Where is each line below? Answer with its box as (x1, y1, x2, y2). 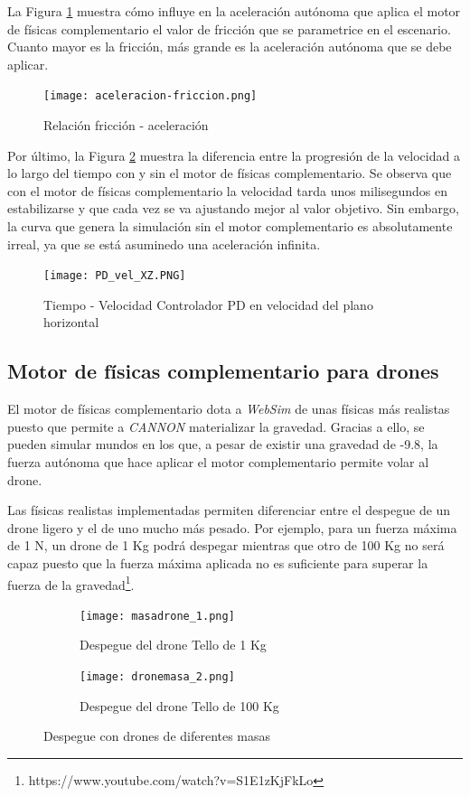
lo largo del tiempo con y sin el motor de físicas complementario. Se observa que (7, 164, 452, 183)
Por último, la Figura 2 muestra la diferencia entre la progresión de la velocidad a (7, 145, 460, 164)
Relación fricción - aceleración (43, 116, 209, 135)
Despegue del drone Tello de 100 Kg (80, 696, 279, 715)
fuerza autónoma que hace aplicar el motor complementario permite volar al (7, 453, 429, 472)
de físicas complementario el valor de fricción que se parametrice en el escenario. (7, 19, 451, 38)
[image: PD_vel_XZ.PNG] (43, 269, 186, 283)
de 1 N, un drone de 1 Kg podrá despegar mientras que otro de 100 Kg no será (7, 536, 445, 555)
